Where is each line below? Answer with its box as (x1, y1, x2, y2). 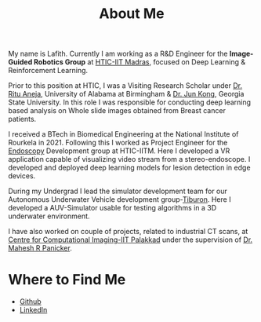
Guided (8, 57, 33, 67)
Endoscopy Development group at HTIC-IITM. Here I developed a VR (8, 146, 230, 156)
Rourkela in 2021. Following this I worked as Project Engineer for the (8, 138, 228, 148)
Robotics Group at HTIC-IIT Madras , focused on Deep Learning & (34, 57, 246, 67)
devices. (8, 171, 36, 181)
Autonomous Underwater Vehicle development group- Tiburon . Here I (8, 195, 231, 204)
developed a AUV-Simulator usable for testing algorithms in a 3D (8, 203, 217, 213)
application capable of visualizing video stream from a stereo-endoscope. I (8, 155, 251, 164)
